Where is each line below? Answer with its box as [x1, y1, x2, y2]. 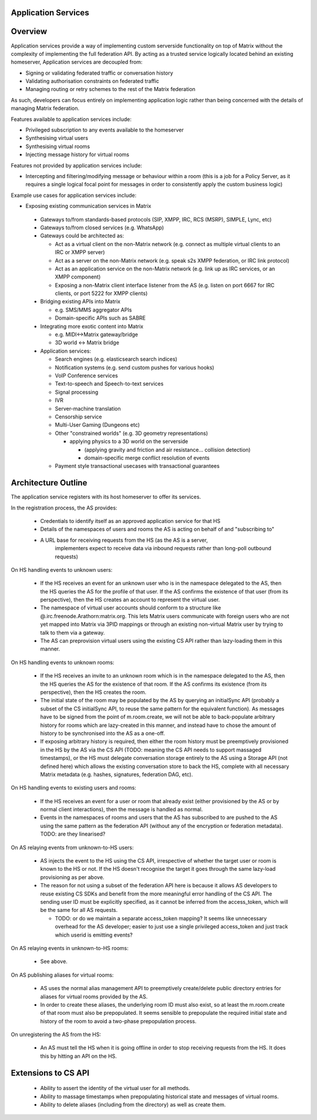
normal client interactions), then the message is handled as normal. [40, 806, 203, 813]
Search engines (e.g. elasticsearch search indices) [55, 356, 177, 363]
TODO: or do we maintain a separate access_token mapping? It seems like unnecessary [55, 914, 267, 922]
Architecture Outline [11, 478, 87, 488]
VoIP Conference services [55, 372, 119, 379]
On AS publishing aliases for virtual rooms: [11, 971, 114, 978]
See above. [40, 958, 68, 965]
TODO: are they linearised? [40, 830, 106, 837]
